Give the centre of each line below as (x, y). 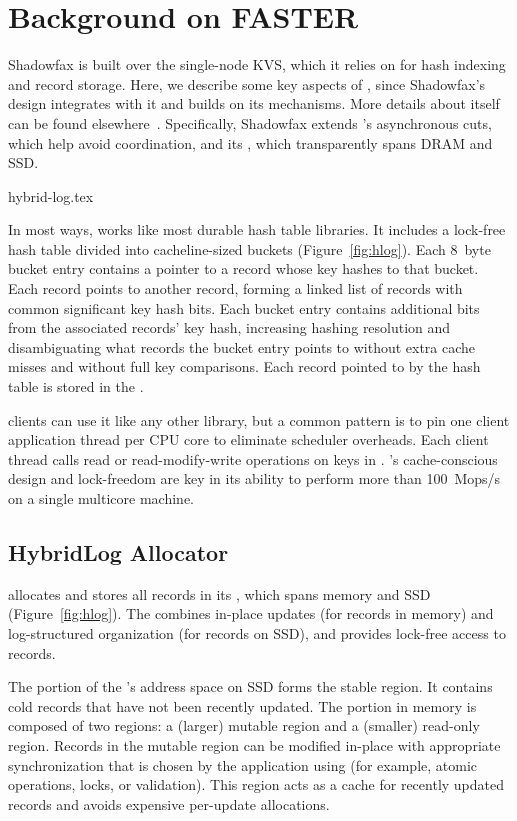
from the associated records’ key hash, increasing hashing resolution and (229, 327)
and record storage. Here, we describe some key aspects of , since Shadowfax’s (247, 83)
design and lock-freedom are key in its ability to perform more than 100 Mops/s (254, 478)
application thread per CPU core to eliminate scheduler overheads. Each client (248, 439)
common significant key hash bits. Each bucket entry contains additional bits (244, 307)
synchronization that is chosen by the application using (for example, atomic (243, 764)
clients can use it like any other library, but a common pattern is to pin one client (259, 419)
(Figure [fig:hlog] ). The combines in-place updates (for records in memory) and (251, 613)
